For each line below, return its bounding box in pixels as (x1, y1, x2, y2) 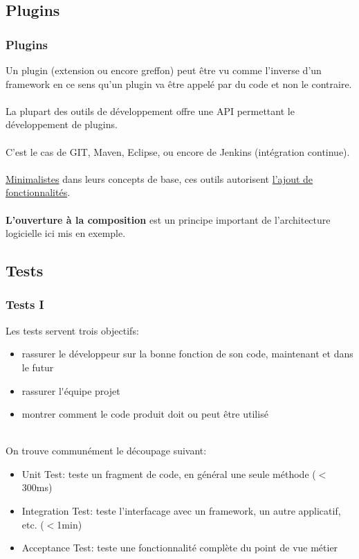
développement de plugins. (6, 117, 118, 132)
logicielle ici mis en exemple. (6, 226, 126, 240)
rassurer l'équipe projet (21, 383, 120, 398)
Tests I (6, 296, 44, 313)
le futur (21, 360, 54, 374)
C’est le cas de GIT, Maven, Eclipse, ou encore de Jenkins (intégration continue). (6, 144, 350, 159)
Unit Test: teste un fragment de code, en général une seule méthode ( (21, 466, 316, 481)
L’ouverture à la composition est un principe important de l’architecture (6, 212, 331, 227)
